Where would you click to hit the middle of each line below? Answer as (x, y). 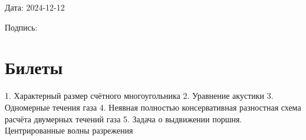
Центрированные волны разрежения (69, 130)
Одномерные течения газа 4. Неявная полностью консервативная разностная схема (153, 107)
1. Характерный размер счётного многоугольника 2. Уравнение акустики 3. (139, 96)
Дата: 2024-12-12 (35, 7)
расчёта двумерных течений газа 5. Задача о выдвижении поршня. (124, 119)
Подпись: (21, 27)
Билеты (34, 67)
